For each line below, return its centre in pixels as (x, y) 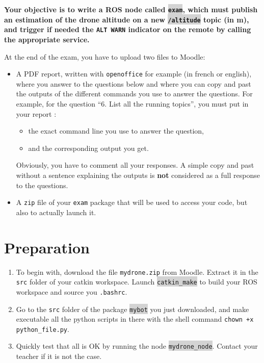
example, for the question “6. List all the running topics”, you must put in (132, 103)
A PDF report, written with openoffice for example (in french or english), (134, 74)
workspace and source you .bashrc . (72, 291)
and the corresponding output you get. (88, 148)
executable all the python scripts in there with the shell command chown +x (135, 319)
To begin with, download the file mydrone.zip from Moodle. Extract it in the (137, 271)
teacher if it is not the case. (59, 356)
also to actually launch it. (56, 212)
